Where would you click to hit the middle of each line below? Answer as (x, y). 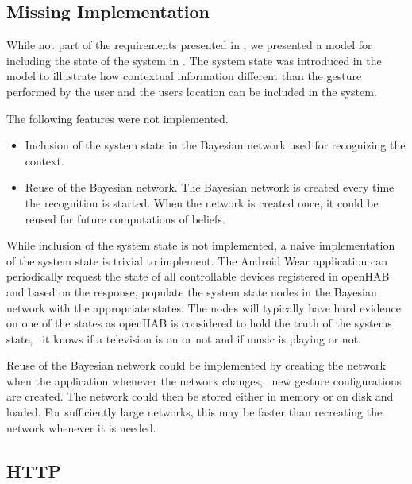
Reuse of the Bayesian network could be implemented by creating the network (196, 365)
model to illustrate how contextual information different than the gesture (184, 76)
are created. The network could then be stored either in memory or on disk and (200, 396)
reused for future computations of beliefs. (125, 218)
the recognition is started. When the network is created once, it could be (202, 202)
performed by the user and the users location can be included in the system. (192, 91)
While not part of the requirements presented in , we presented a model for (189, 45)
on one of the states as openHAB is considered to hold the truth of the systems (199, 323)
